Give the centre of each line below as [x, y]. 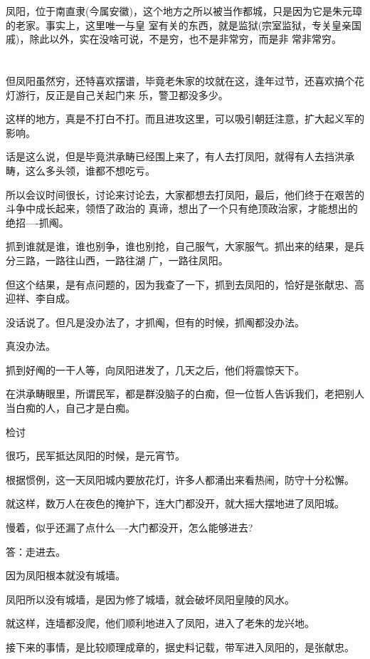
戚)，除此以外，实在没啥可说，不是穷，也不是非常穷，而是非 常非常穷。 [174, 39]
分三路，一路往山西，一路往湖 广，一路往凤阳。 [117, 260]
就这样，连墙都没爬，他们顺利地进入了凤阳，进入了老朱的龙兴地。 [160, 623]
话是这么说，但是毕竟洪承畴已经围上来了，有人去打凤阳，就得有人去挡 [170, 156]
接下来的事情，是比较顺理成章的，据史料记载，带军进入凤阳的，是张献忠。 [180, 647]
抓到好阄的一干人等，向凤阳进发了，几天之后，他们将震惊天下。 [155, 369]
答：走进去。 [36, 551]
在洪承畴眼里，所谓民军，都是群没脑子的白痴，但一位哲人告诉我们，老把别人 [185, 394]
